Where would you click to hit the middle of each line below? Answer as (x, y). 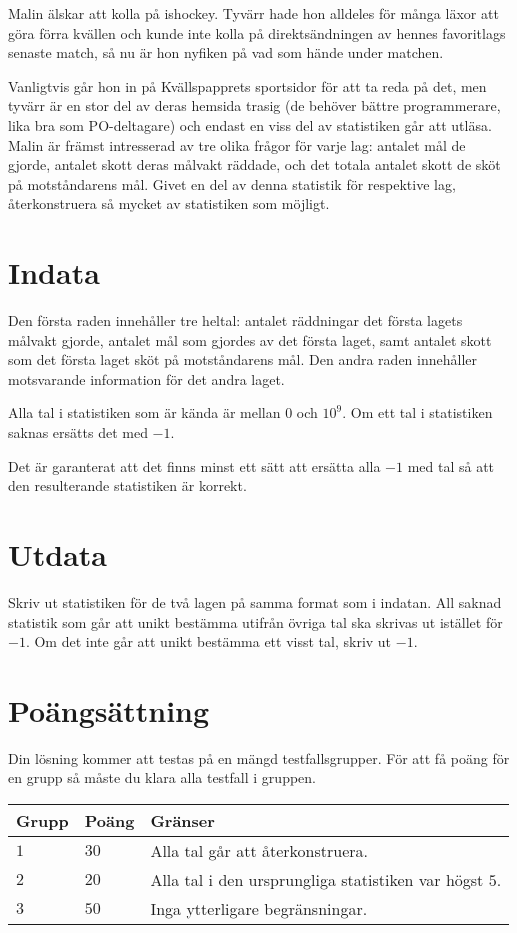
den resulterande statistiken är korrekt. (127, 485)
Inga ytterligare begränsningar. (259, 909)
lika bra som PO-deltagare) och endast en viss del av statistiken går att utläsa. (250, 124)
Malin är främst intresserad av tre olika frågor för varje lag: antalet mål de (237, 144)
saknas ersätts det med (78, 432)
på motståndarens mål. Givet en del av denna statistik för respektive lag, (232, 183)
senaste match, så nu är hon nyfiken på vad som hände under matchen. (226, 52)
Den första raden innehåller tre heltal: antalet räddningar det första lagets (235, 320)
